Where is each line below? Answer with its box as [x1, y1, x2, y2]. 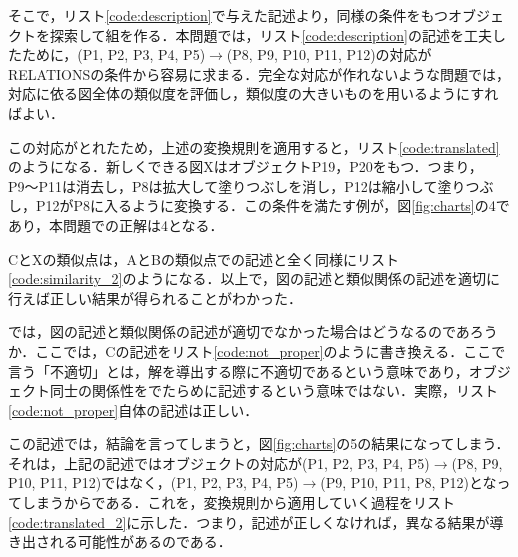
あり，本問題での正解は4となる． [8, 214, 224, 235]
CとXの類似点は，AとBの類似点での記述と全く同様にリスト [8, 248, 400, 269]
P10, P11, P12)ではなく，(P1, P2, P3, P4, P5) [8, 472, 299, 493]
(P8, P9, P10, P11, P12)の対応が [226, 44, 432, 65]
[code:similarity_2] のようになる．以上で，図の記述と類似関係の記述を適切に [8, 268, 500, 289]
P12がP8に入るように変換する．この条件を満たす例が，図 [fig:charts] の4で [35, 195, 510, 216]
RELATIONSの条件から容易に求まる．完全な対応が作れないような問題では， [8, 63, 510, 84]
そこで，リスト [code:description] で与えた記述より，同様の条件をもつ [8, 5, 448, 25]
